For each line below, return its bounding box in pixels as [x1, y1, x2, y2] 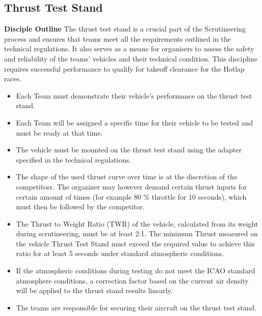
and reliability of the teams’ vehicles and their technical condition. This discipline [4, 53, 257, 64]
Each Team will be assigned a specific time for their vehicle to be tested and [16, 117, 253, 128]
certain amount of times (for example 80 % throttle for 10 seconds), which [16, 191, 247, 202]
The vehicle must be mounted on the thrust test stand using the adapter [16, 144, 242, 155]
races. [4, 73, 22, 84]
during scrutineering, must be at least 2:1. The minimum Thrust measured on [16, 228, 258, 239]
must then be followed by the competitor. [16, 201, 145, 212]
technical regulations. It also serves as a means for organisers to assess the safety [4, 43, 254, 54]
